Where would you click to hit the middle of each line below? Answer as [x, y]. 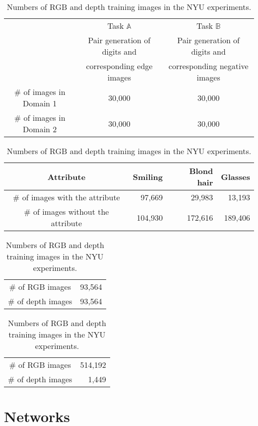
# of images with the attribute [66, 197]
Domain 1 [40, 103]
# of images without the [66, 212]
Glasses [235, 176]
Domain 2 [40, 129]
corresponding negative [208, 66]
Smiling [148, 176]
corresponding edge [119, 66]
